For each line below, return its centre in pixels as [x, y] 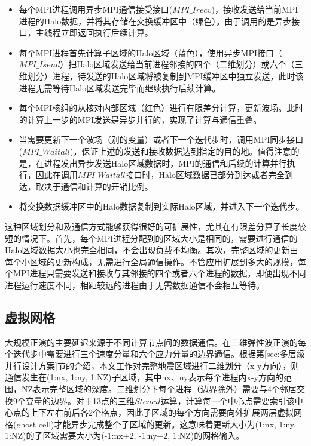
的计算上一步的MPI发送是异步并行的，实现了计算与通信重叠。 [140, 119]
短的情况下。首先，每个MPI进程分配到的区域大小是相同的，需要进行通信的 [151, 238]
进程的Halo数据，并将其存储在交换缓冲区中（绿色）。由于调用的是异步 [155, 21]
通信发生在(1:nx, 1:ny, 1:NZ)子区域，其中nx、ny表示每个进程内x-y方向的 [144, 377]
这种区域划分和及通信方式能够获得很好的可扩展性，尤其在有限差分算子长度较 [155, 226]
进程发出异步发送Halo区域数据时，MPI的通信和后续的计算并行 [165, 163]
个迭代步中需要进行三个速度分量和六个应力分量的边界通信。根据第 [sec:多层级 [155, 354]
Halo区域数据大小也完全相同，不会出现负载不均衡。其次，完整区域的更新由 [152, 250]
